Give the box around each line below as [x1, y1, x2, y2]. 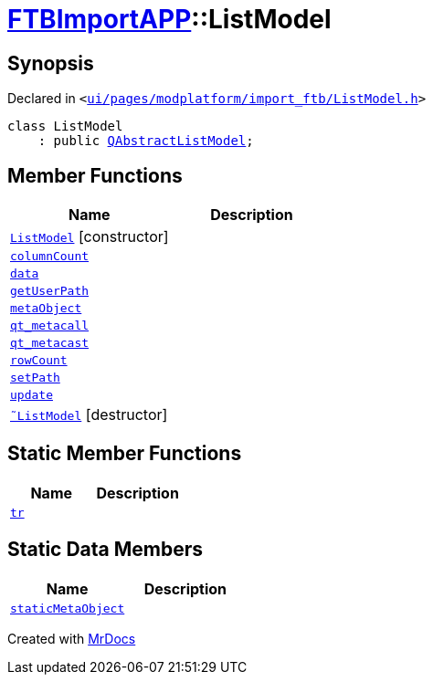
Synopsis [7, 51, 94, 75]
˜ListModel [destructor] [10, 405, 168, 425]
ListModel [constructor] [10, 227, 169, 247]
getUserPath [10, 284, 90, 299]
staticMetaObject [10, 601, 125, 615]
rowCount [10, 353, 68, 368]
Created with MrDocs [7, 630, 136, 646]
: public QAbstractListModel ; [37, 133, 254, 149]
